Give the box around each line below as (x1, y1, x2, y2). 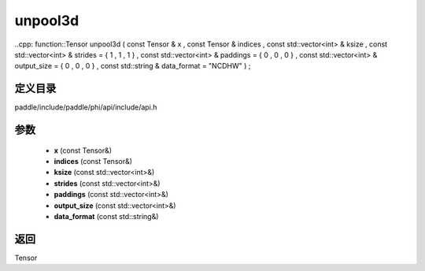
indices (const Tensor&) (54, 157, 133, 166)
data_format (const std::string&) (54, 211, 159, 221)
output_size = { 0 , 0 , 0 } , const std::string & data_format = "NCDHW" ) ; (14, 61, 251, 71)
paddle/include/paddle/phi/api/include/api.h (14, 102, 157, 112)
